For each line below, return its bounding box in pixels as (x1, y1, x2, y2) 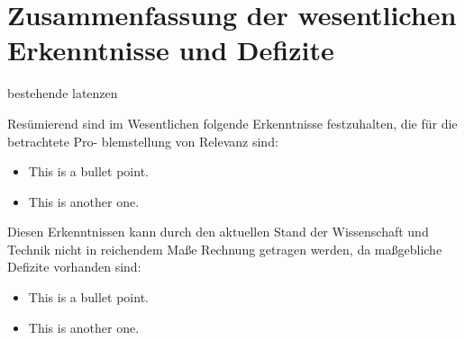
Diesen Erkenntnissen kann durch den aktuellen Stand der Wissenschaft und (7, 222, 429, 241)
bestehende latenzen (7, 84, 118, 103)
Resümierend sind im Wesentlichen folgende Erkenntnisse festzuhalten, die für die (7, 113, 458, 132)
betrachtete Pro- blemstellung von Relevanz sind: (7, 131, 278, 150)
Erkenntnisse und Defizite (7, 31, 334, 68)
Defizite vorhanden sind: (7, 257, 141, 276)
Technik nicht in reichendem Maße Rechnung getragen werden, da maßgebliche (7, 239, 442, 258)
